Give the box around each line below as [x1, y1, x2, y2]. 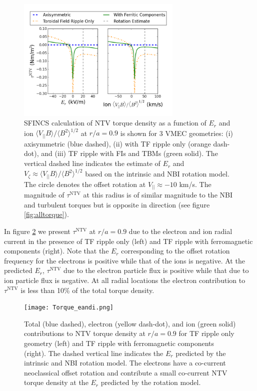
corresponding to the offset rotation [121, 245, 230, 256]
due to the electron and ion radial [128, 225, 232, 236]
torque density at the [24, 377, 88, 387]
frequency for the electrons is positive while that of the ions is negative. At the [4, 255, 245, 265]
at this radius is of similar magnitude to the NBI [83, 189, 233, 200]
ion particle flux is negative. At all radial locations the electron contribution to [4, 274, 245, 285]
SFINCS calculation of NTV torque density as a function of [24, 117, 206, 128]
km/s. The [179, 178, 211, 189]
